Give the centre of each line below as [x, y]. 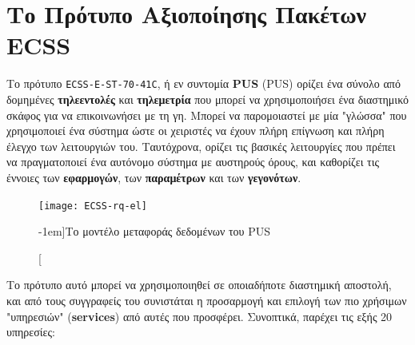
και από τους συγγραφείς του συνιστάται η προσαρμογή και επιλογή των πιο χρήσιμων [207, 300]
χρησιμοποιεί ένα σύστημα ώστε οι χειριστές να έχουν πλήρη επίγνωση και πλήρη [196, 131]
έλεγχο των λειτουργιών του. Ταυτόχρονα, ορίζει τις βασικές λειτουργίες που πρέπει [201, 146]
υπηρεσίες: [31, 332]
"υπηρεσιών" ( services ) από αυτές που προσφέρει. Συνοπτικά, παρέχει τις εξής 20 [200, 316]
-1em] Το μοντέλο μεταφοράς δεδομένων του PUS [154, 231]
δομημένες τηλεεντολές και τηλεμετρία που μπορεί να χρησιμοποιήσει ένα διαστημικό [207, 99]
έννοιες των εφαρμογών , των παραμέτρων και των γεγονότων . [154, 177]
